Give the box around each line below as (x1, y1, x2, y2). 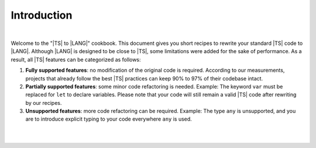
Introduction (11, 9, 73, 22)
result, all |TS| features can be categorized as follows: (11, 56, 141, 63)
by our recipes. (25, 99, 62, 106)
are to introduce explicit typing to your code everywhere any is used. (25, 115, 193, 122)
